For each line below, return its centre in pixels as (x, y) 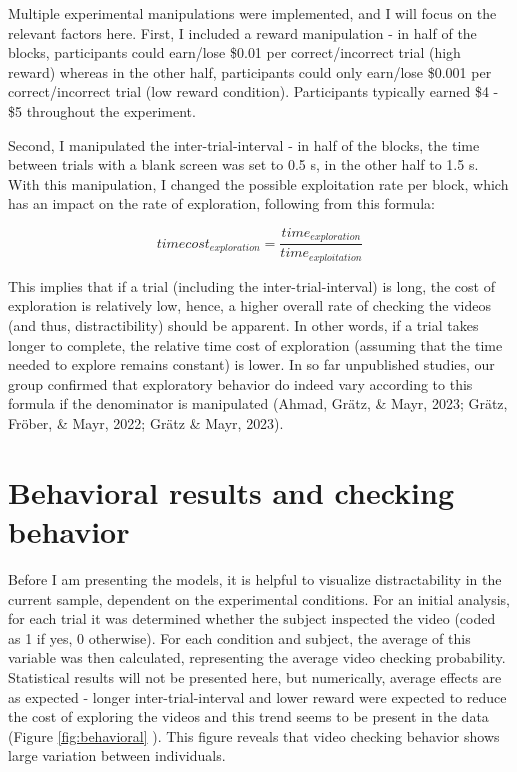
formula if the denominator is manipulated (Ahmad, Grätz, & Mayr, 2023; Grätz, (258, 403)
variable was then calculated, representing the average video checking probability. (257, 657)
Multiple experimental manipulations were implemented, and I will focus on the (252, 13)
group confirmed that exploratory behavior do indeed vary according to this (240, 383)
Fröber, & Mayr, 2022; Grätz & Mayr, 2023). (146, 423)
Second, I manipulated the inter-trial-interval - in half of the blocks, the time (244, 144)
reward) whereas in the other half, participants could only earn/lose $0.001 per (250, 71)
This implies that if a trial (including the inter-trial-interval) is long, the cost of (251, 285)
